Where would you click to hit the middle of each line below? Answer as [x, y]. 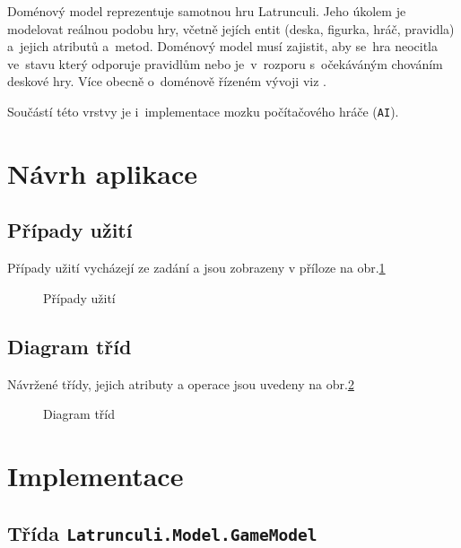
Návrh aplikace [102, 173]
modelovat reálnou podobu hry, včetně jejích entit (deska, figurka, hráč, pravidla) [231, 28]
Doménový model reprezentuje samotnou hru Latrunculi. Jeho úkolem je [207, 11]
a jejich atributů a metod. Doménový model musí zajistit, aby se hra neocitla [223, 46]
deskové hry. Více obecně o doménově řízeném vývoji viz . [167, 81]
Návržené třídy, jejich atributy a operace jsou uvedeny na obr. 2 [181, 383]
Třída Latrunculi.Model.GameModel [162, 532]
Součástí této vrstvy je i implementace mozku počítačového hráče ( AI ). [203, 111]
